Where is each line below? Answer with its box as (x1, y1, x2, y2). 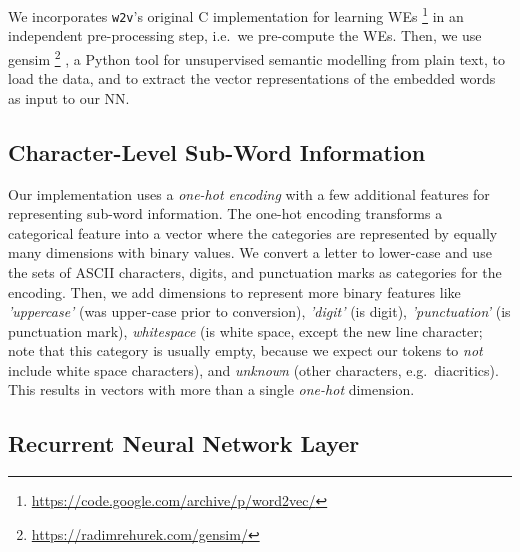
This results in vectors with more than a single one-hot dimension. (8, 379, 415, 400)
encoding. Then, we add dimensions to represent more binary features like (8, 281, 461, 302)
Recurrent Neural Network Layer (8, 428, 360, 459)
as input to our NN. (8, 87, 130, 108)
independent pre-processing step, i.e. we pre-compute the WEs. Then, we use (8, 25, 482, 46)
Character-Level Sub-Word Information (8, 136, 426, 167)
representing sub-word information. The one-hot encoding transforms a (8, 203, 443, 224)
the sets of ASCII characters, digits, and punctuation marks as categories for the (8, 261, 502, 282)
